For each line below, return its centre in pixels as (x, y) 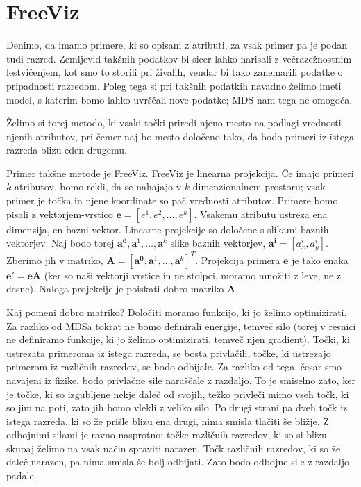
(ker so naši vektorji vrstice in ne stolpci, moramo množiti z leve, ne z (193, 275)
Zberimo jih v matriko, (55, 259)
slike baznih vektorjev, (218, 243)
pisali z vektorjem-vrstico (60, 214)
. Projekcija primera (238, 259)
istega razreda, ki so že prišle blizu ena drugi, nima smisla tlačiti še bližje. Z (168, 421)
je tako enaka (320, 259)
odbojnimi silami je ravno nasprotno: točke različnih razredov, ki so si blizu (167, 435)
